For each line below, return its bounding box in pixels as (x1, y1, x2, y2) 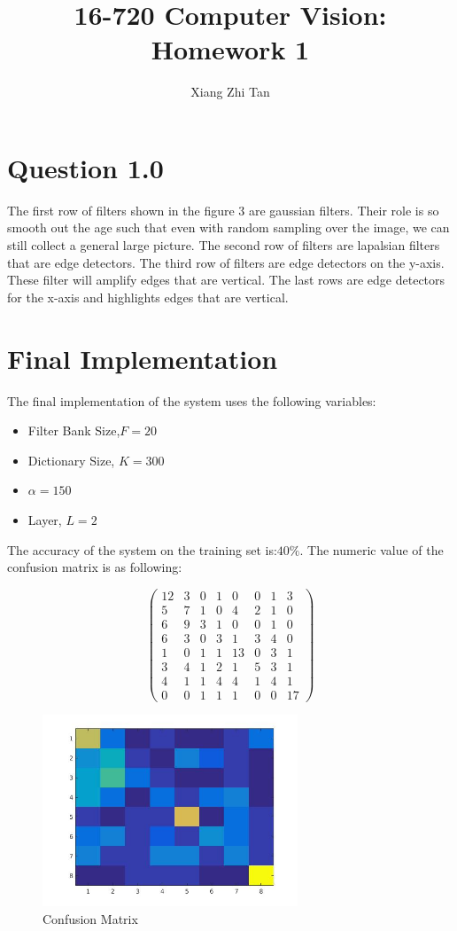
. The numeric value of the (299, 540, 444, 559)
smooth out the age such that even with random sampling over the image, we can (7, 218, 450, 237)
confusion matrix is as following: (7, 558, 182, 576)
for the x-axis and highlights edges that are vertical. (7, 287, 289, 306)
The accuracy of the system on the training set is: (7, 540, 277, 559)
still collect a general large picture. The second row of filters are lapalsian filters (7, 236, 440, 254)
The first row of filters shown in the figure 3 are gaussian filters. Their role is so (7, 200, 439, 219)
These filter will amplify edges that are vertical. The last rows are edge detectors (7, 270, 445, 289)
